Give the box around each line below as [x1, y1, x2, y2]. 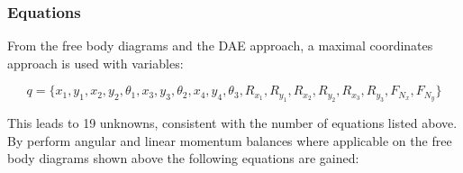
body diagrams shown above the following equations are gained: [7, 149, 359, 168]
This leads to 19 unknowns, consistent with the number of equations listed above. [7, 114, 458, 132]
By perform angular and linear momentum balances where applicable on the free [7, 131, 452, 150]
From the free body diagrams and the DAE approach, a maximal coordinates [7, 36, 433, 55]
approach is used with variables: [7, 53, 184, 72]
